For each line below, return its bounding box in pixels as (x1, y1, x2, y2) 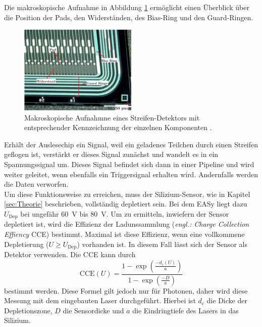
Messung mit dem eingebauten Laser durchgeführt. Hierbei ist (4, 295, 196, 306)
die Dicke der (206, 295, 247, 306)
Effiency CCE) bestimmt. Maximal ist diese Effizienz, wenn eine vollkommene (4, 229, 245, 239)
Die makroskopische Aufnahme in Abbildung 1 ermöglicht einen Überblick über (4, 2, 249, 12)
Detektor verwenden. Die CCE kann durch (4, 249, 136, 260)
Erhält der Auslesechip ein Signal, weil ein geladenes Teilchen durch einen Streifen (4, 139, 258, 149)
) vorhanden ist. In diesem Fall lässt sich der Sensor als (77, 238, 247, 249)
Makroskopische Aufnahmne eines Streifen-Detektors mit (24, 112, 200, 122)
